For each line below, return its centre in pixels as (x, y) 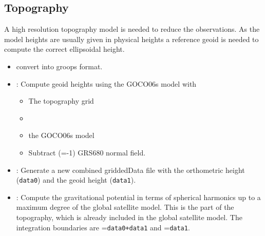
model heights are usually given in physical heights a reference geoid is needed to (131, 39)
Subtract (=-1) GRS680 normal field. (87, 152)
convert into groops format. (59, 66)
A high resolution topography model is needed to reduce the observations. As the (132, 29)
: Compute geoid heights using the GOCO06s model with (106, 83)
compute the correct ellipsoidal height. (64, 49)
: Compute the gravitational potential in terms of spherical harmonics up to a (138, 197)
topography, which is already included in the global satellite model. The (129, 217)
